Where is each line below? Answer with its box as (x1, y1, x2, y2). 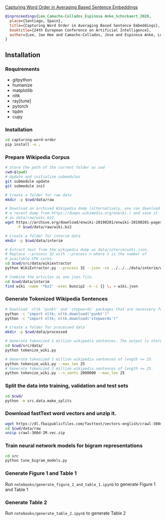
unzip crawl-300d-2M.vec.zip (5, 431, 65, 436)
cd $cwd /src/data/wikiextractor (5, 261, 72, 266)
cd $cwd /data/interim (5, 279, 50, 284)
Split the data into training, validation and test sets (5, 382, 128, 389)
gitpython (12, 76, 32, 82)
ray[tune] (12, 98, 31, 104)
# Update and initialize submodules (5, 174, 81, 179)
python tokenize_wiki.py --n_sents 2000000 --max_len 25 (5, 371, 125, 375)
